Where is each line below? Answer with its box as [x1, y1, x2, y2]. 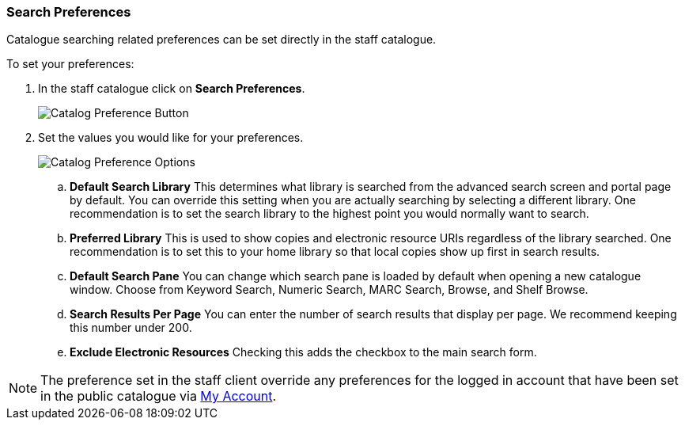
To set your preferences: [6, 57, 134, 71]
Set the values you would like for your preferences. [38, 131, 304, 145]
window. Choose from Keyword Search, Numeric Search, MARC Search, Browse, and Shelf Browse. [70, 283, 588, 297]
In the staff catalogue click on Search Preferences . [38, 82, 305, 96]
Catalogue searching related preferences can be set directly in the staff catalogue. [6, 32, 437, 47]
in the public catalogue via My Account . [40, 388, 277, 405]
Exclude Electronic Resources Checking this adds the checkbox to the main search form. [70, 345, 537, 359]
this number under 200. [70, 321, 192, 335]
